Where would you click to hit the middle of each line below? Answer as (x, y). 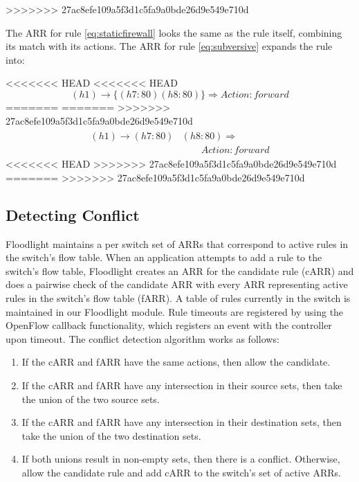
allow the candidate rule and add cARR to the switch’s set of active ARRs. (181, 472)
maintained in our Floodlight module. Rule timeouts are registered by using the (175, 311)
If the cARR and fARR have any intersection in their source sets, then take (182, 385)
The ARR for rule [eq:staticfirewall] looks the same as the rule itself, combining (174, 32)
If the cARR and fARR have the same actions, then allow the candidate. (176, 362)
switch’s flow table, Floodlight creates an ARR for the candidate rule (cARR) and (180, 270)
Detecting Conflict (73, 214)
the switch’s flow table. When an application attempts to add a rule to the (164, 257)
